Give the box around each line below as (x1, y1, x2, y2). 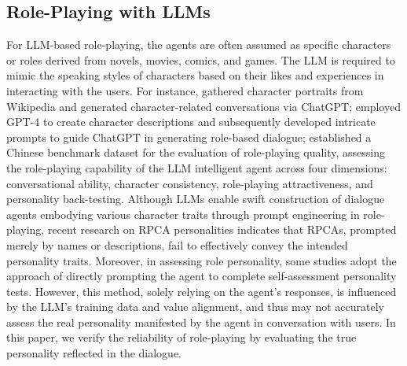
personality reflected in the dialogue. (6, 345, 182, 361)
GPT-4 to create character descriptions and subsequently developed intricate (6, 113, 376, 130)
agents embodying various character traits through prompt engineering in (6, 205, 360, 222)
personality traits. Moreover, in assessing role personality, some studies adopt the (6, 252, 397, 268)
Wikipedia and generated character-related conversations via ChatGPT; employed (6, 98, 401, 114)
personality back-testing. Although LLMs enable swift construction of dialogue (6, 190, 385, 207)
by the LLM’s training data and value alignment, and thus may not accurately (6, 298, 384, 315)
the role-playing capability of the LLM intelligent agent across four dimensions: (6, 159, 387, 176)
